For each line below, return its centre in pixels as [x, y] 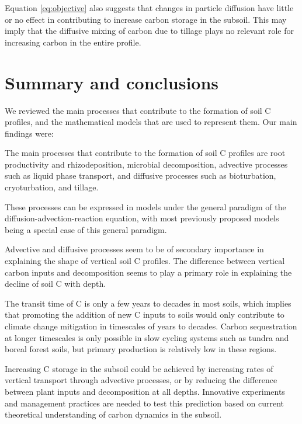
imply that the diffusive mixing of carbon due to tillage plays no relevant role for [149, 31]
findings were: [29, 133]
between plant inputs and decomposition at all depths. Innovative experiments [145, 391]
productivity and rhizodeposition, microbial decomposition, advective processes [146, 164]
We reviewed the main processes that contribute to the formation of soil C [138, 110]
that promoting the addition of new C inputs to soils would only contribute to [145, 314]
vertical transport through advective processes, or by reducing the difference [141, 380]
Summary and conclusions [112, 82]
